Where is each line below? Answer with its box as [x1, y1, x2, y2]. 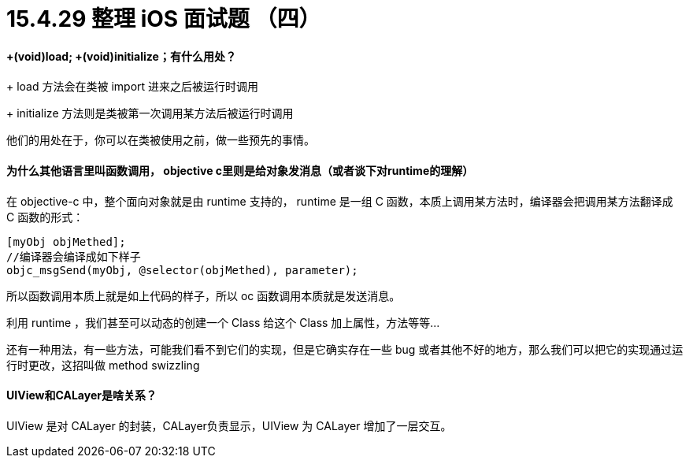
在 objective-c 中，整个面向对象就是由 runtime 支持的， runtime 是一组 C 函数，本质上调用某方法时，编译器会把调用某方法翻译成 [6, 194, 673, 208]
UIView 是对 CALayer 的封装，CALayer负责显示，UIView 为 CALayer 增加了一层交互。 [6, 418, 452, 432]
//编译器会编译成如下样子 [6, 250, 141, 263]
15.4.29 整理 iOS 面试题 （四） [6, 6, 321, 32]
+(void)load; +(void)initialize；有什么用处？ [6, 49, 236, 63]
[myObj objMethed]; [6, 235, 126, 248]
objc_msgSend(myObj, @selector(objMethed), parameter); [6, 263, 358, 277]
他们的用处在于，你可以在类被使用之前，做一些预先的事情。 [6, 133, 315, 147]
